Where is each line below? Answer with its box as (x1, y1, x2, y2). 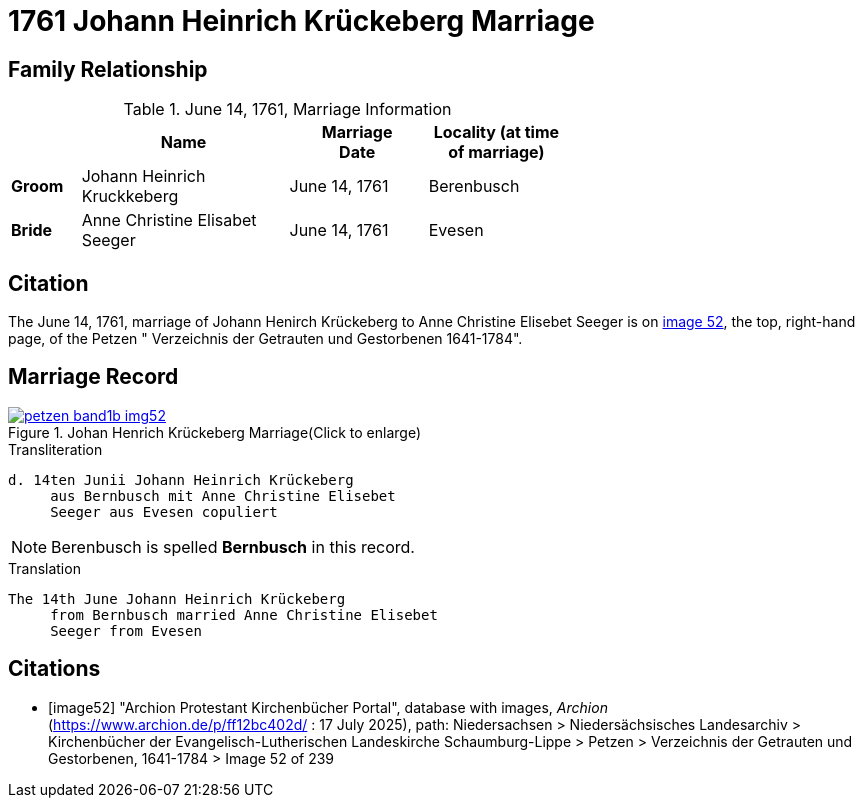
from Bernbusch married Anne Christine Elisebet (50, 606, 438, 623)
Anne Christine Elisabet (81, 210, 257, 231)
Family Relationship (8, 56, 208, 82)
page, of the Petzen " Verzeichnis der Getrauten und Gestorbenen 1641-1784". (8, 330, 523, 348)
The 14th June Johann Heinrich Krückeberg (8, 590, 346, 607)
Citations (8, 656, 101, 682)
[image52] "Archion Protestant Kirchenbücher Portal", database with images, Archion (48, 698, 608, 716)
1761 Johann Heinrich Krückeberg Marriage (8, 4, 595, 38)
